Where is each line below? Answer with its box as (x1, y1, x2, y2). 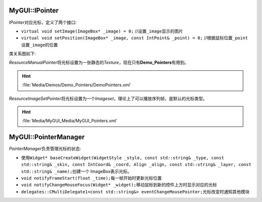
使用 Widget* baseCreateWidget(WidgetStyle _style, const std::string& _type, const (21, 154, 224, 160)
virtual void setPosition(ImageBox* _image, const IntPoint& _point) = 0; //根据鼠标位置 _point (21, 35, 248, 41)
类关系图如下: (9, 51, 36, 57)
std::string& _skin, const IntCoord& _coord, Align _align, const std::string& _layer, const (21, 162, 252, 168)
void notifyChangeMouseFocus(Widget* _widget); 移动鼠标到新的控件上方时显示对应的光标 (21, 182, 217, 188)
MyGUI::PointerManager (9, 133, 85, 141)
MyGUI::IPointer (9, 6, 59, 15)
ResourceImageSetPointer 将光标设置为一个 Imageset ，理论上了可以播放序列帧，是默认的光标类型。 (9, 95, 207, 101)
